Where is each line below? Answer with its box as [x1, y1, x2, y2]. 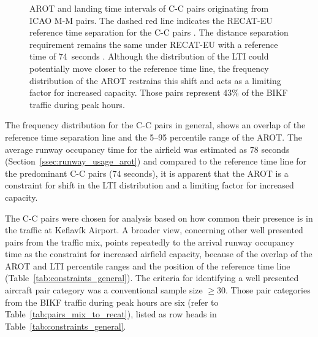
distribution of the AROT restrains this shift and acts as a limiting [29, 74, 281, 87]
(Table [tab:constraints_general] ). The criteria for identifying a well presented [5, 271, 299, 284]
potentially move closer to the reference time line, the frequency [29, 61, 269, 74]
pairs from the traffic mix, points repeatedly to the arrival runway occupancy [5, 235, 295, 248]
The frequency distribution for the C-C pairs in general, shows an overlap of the [5, 118, 306, 131]
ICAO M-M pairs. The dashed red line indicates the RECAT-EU [29, 14, 273, 26]
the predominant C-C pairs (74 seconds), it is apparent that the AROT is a [5, 166, 289, 179]
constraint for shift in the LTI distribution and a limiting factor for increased [5, 179, 294, 192]
